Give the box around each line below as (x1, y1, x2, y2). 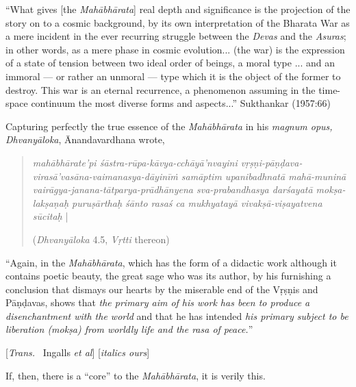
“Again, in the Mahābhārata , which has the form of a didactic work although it (5, 255, 337, 269)
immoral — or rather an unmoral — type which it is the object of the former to (5, 68, 341, 83)
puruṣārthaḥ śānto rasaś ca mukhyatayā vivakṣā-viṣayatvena (72, 195, 322, 210)
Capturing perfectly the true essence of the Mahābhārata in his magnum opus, (5, 118, 333, 133)
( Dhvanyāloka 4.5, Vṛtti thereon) (32, 232, 170, 246)
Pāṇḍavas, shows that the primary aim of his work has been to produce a (5, 295, 310, 310)
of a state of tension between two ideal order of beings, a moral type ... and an (5, 55, 335, 70)
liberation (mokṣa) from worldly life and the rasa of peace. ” (5, 322, 253, 336)
